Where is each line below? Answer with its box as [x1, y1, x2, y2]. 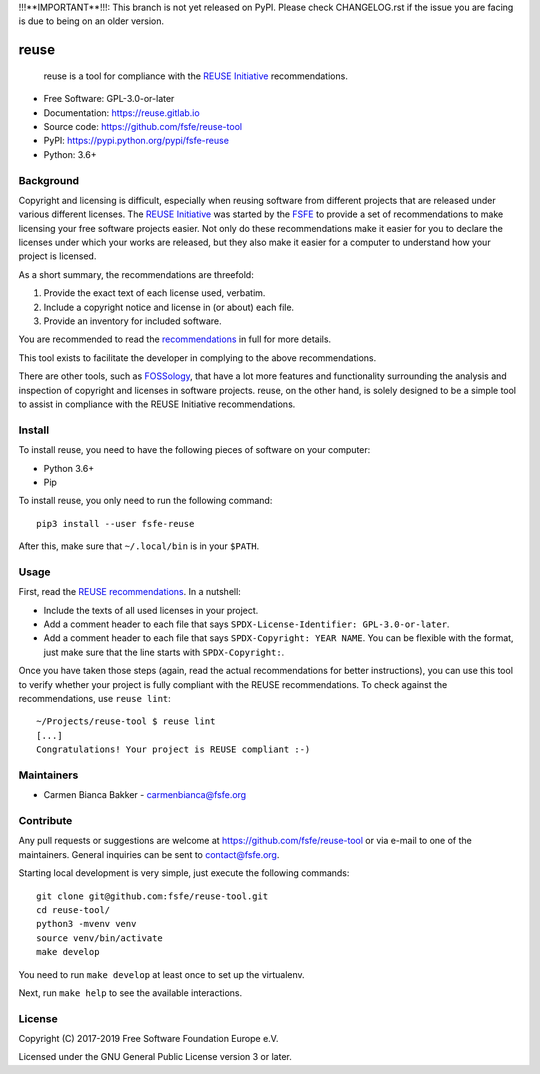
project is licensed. [18, 250, 97, 262]
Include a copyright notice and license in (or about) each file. [43, 301, 295, 313]
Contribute [18, 814, 73, 828]
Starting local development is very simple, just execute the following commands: [18, 867, 350, 879]
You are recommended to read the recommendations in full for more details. [18, 333, 332, 345]
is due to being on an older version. [18, 15, 165, 27]
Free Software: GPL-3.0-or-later [43, 93, 175, 105]
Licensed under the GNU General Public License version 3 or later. [18, 1051, 292, 1063]
